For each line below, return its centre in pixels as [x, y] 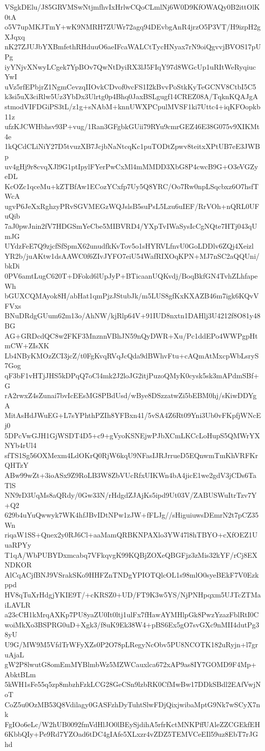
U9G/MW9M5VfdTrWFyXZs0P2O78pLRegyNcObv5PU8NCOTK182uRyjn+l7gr [131, 644]
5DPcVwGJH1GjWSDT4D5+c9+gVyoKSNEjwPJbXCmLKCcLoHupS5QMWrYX [132, 435]
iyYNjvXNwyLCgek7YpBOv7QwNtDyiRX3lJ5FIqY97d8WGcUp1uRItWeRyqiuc [130, 66]
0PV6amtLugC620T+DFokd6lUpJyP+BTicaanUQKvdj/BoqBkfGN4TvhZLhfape [131, 276]
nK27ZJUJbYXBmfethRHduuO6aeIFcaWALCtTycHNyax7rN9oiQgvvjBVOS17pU [133, 47]
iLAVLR [18, 604]
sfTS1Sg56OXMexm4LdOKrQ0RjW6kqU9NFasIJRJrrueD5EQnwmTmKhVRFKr [131, 455]
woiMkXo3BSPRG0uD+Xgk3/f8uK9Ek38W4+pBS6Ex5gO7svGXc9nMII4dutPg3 [132, 624]
